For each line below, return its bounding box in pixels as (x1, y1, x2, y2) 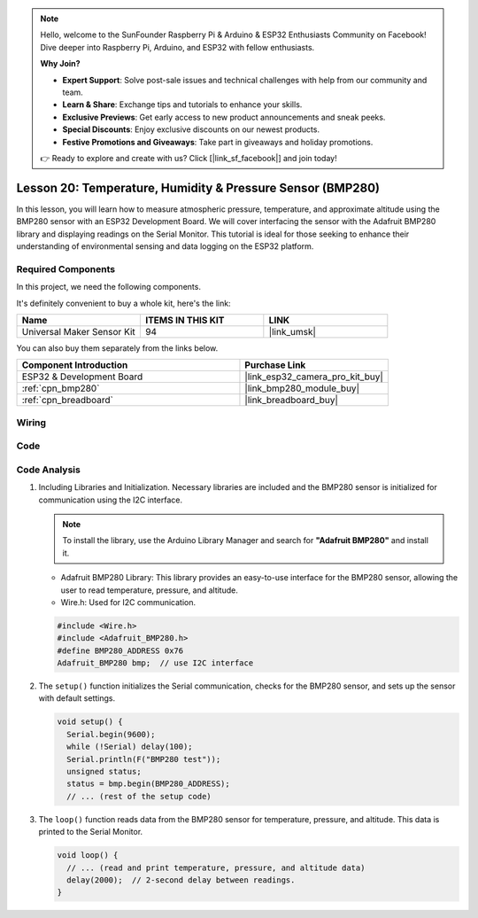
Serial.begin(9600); (66, 729, 156, 739)
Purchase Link (244, 359, 306, 371)
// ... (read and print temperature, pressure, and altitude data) (66, 862, 366, 873)
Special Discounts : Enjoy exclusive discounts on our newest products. (62, 124, 320, 135)
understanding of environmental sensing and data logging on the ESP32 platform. (16, 240, 314, 252)
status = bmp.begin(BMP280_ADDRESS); (66, 779, 230, 789)
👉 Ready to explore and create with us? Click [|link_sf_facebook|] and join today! (40, 152, 337, 163)
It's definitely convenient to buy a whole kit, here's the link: (16, 298, 231, 308)
